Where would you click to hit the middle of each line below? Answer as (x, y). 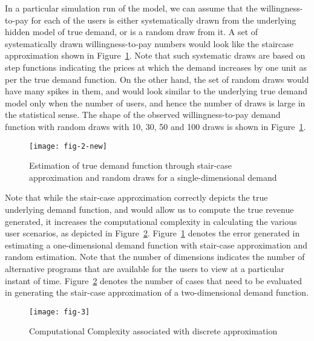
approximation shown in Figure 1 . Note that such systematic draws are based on (155, 55)
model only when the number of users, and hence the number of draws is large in (155, 102)
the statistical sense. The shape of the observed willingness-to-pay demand (143, 115)
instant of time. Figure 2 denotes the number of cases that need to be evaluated (153, 280)
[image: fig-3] (60, 312)
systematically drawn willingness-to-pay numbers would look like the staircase (149, 43)
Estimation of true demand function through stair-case (131, 165)
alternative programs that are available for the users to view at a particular (145, 268)
